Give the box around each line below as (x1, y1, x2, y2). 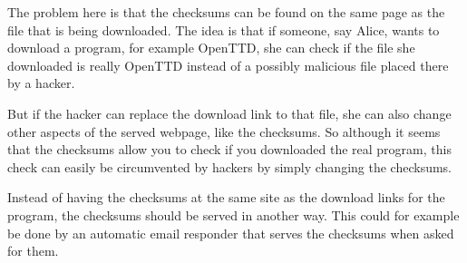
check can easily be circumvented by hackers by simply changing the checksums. (7, 157, 452, 176)
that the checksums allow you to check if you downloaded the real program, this (7, 140, 452, 159)
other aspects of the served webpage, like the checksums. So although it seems (7, 122, 441, 141)
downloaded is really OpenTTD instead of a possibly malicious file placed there (7, 55, 449, 74)
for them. (7, 241, 59, 260)
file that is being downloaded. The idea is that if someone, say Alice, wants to (7, 20, 440, 39)
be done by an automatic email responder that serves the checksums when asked (7, 223, 454, 242)
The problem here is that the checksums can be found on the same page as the (7, 3, 445, 21)
